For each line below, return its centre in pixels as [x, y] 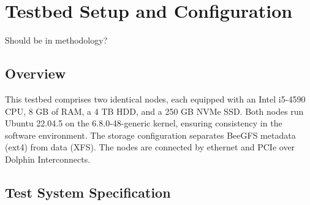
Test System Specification [88, 192]
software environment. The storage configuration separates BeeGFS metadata [150, 135]
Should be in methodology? [56, 40]
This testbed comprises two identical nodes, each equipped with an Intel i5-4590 [155, 99]
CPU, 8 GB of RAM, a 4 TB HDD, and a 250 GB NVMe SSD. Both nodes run [154, 111]
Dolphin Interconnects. [48, 159]
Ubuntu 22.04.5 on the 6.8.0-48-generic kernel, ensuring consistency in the [144, 123]
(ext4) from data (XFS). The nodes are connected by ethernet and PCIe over [150, 147]
